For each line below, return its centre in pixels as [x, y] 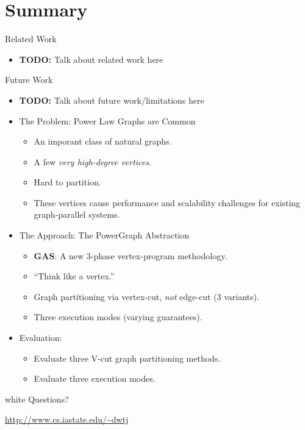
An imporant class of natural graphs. [103, 141]
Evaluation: [41, 338]
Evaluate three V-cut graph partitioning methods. [127, 358]
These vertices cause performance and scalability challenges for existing [167, 202]
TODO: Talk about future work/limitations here [112, 100]
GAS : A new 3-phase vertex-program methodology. [131, 255]
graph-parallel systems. [77, 214]
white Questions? [37, 399]
